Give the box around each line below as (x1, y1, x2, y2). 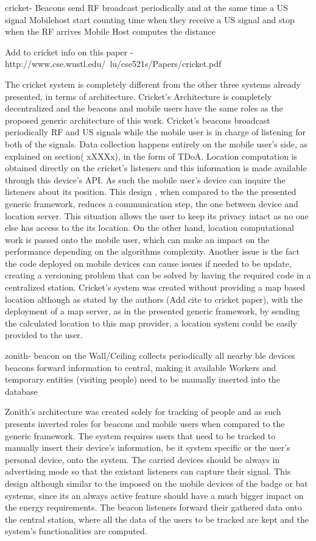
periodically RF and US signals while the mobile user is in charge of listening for (5, 126, 306, 138)
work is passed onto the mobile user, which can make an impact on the (5, 233, 270, 246)
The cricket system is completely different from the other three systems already (5, 77, 301, 90)
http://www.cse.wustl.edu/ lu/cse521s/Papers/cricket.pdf (5, 57, 222, 70)
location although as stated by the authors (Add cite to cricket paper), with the (5, 292, 303, 305)
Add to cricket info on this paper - (5, 45, 133, 58)
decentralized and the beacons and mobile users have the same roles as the (5, 102, 283, 115)
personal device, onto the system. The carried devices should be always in (5, 453, 280, 465)
